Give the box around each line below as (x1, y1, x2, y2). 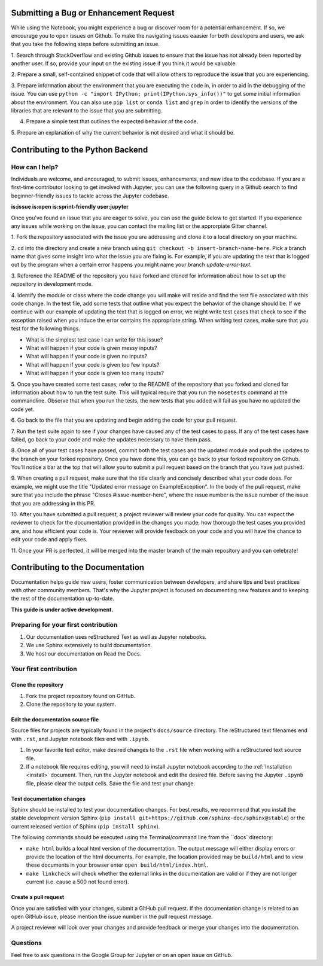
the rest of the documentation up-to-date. (11, 595, 115, 602)
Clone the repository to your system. (26, 700, 117, 708)
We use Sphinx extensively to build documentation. (26, 642, 153, 649)
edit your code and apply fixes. (11, 536, 88, 543)
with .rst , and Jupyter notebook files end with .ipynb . (11, 735, 150, 742)
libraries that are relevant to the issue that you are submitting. (11, 107, 163, 114)
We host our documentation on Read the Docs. (26, 650, 142, 657)
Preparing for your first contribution (11, 621, 118, 629)
